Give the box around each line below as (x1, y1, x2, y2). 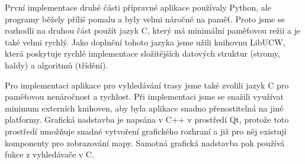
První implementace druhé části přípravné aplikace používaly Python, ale (5, 1, 271, 13)
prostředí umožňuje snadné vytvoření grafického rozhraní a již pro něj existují (5, 124, 287, 137)
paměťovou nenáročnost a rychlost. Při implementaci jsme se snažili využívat (5, 90, 284, 103)
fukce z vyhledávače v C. (5, 148, 94, 160)
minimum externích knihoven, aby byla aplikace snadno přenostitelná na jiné (5, 101, 284, 114)
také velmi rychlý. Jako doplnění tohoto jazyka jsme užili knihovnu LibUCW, (5, 35, 285, 48)
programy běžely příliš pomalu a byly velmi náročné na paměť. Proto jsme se (5, 12, 285, 25)
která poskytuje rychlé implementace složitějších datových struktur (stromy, (5, 47, 280, 60)
